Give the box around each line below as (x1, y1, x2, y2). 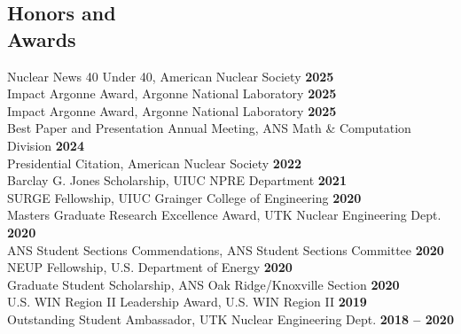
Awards (7, 25, 76, 52)
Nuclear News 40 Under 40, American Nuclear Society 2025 (7, 66, 334, 85)
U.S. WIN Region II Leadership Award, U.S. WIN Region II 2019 (7, 292, 367, 311)
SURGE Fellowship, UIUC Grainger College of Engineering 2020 (7, 188, 362, 206)
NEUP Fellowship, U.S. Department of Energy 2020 (7, 258, 293, 276)
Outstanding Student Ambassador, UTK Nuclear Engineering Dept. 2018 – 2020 (7, 309, 454, 328)
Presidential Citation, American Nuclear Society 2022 (7, 153, 302, 172)
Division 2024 (7, 136, 84, 154)
